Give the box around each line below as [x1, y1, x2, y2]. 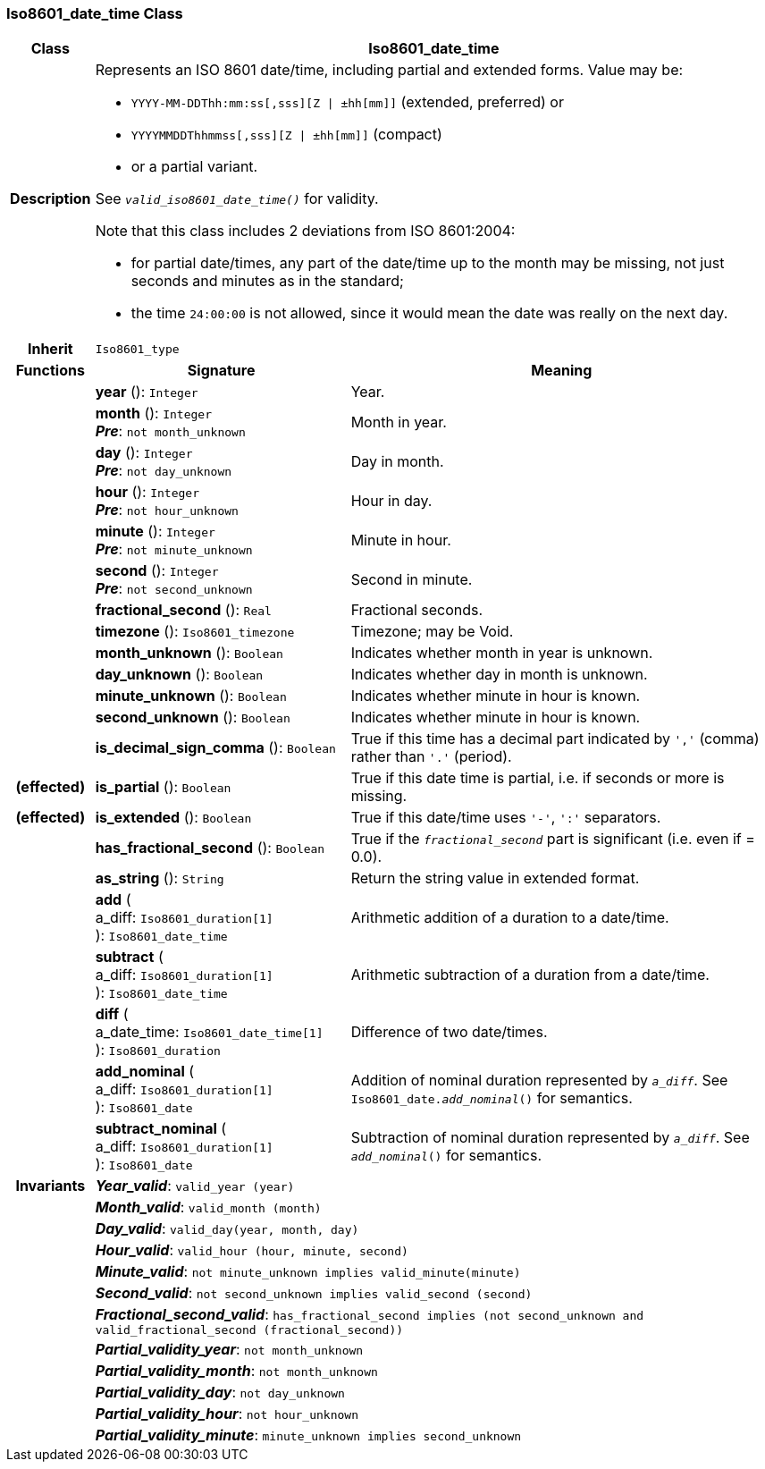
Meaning [531, 361, 593, 380]
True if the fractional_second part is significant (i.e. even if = [350, 830, 755, 848]
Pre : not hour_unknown [95, 501, 239, 519]
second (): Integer [95, 561, 219, 580]
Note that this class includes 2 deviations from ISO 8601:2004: [95, 222, 516, 241]
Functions [15, 361, 85, 380]
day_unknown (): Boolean [95, 665, 264, 684]
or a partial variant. [130, 157, 258, 176]
